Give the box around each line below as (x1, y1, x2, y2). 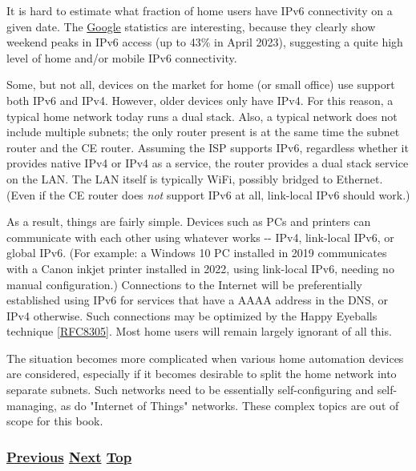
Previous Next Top (6, 446, 132, 466)
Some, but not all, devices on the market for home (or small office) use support (6, 76, 395, 93)
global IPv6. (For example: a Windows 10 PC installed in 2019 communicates (6, 244, 387, 261)
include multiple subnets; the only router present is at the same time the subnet (6, 123, 400, 140)
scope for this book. (6, 413, 103, 429)
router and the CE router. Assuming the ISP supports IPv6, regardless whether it (6, 139, 409, 155)
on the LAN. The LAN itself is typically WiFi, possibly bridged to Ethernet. (6, 170, 383, 187)
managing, (6, 397, 58, 413)
